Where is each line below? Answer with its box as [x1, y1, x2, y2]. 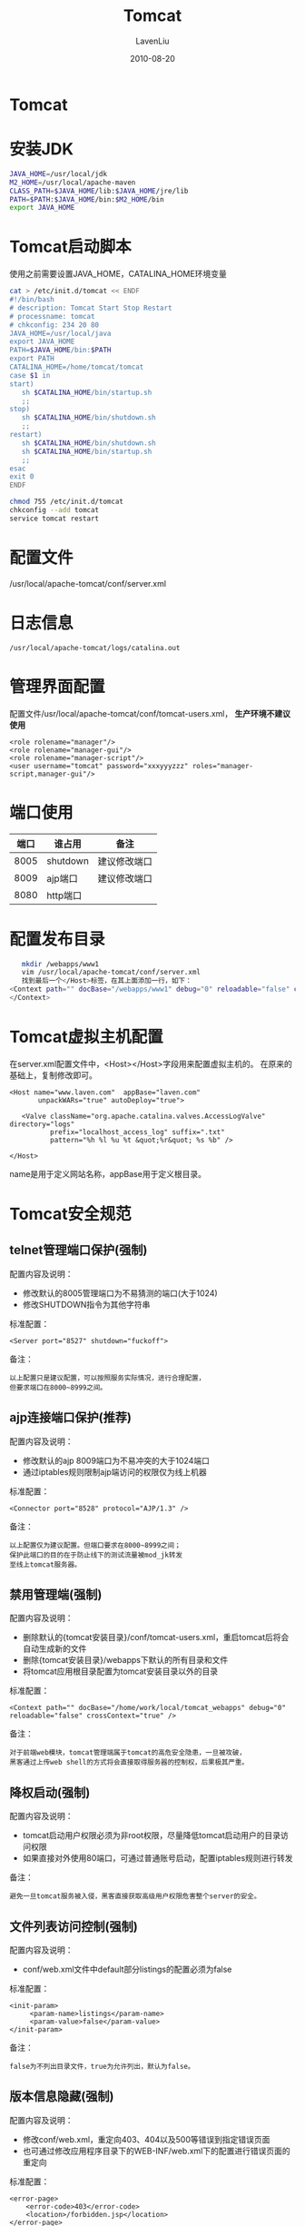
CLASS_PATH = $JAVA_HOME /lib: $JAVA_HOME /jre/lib [9, 186, 189, 195]
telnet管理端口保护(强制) [9, 1242, 148, 1258]
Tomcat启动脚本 [9, 237, 132, 257]
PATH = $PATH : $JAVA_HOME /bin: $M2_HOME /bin [9, 194, 165, 204]
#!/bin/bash [9, 295, 54, 304]
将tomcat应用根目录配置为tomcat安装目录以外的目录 [22, 1666, 219, 1677]
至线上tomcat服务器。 [9, 1559, 82, 1569]
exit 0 [9, 472, 34, 481]
